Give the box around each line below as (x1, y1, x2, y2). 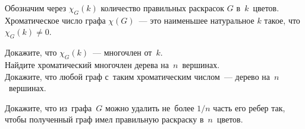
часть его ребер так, (213, 101, 285, 114)
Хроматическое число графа (5, 14, 106, 26)
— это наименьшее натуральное (139, 14, 254, 26)
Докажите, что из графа (5, 101, 92, 114)
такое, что (264, 14, 300, 26)
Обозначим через (5, 2, 67, 14)
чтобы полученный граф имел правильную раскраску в (5, 113, 204, 125)
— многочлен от (93, 46, 152, 59)
